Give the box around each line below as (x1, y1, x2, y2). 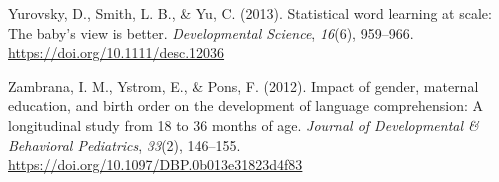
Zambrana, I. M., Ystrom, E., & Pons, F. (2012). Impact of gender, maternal (8, 75, 479, 96)
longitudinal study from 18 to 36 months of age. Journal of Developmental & (8, 114, 479, 135)
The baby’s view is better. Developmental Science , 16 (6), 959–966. (8, 22, 414, 43)
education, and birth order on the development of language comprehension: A (8, 95, 484, 116)
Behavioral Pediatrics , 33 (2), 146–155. (8, 134, 241, 155)
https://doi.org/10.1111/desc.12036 (8, 42, 225, 63)
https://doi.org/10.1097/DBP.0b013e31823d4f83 (8, 154, 303, 175)
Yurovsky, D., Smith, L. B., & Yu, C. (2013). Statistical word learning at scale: (8, 3, 492, 23)
